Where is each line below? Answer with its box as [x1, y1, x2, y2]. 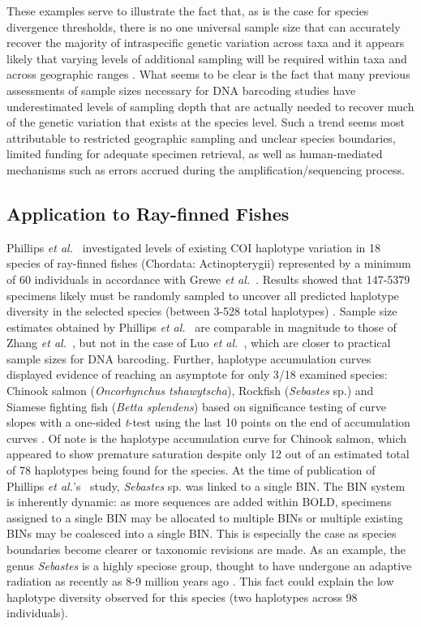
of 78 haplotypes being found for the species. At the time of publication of [6, 462, 376, 479]
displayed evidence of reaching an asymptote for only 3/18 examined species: [6, 366, 388, 383]
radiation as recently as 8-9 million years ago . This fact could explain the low [6, 573, 394, 590]
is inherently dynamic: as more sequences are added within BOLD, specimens [6, 493, 392, 510]
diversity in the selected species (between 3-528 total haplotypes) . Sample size [6, 303, 397, 320]
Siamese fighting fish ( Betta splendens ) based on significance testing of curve [6, 397, 386, 414]
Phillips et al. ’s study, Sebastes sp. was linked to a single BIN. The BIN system [6, 477, 406, 494]
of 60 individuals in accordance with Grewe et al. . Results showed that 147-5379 [6, 270, 410, 287]
